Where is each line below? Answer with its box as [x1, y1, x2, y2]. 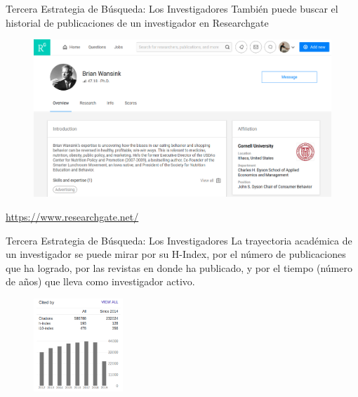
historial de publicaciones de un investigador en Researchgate [6, 15, 269, 30]
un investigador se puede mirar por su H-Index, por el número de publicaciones [6, 247, 346, 261]
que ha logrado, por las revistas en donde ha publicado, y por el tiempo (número [6, 260, 352, 275]
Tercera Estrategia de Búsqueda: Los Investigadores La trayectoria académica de [6, 233, 352, 247]
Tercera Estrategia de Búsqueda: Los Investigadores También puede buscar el [6, 1, 338, 15]
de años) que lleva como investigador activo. [6, 274, 195, 289]
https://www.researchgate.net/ [6, 209, 139, 223]
